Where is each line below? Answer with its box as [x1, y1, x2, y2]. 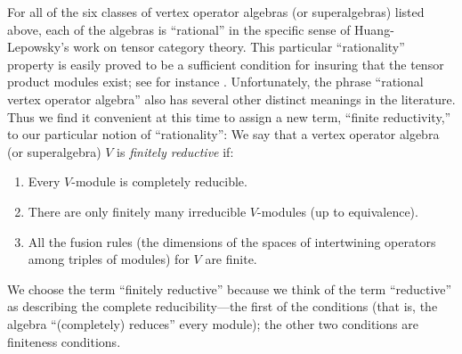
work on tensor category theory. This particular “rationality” [73, 37, 405, 56]
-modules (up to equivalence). [257, 202, 418, 220]
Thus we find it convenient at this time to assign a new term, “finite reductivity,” [7, 107, 451, 126]
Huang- [354, 20, 394, 38]
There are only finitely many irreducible [28, 202, 247, 220]
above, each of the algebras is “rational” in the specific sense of [7, 20, 351, 38]
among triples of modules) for [28, 250, 190, 268]
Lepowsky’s [7, 37, 69, 56]
